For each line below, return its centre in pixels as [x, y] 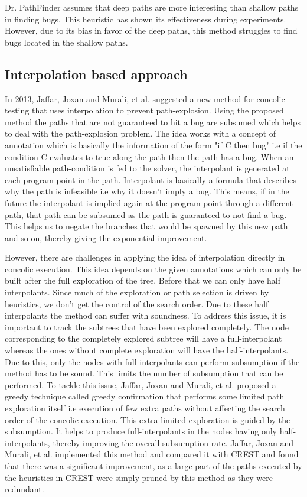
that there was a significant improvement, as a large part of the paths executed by [153, 465]
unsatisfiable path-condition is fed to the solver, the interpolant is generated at [147, 168]
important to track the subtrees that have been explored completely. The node [147, 327]
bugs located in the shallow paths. [66, 42]
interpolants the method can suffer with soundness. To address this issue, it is [146, 315]
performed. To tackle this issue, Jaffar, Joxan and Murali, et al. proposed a [141, 384]
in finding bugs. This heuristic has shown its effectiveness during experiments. [146, 19]
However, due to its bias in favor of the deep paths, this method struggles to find [151, 30]
